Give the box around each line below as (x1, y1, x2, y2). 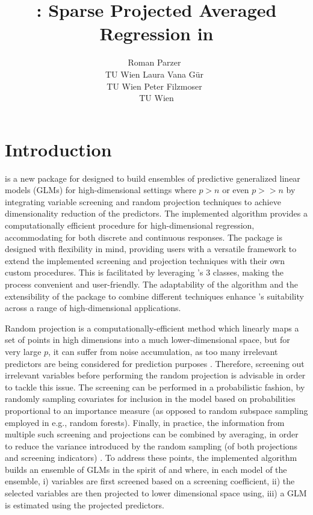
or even (222, 183, 249, 196)
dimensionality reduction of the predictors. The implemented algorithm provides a (5, 207, 308, 220)
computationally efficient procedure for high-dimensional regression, (5, 219, 255, 231)
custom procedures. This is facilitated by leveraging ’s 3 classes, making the (5, 266, 284, 279)
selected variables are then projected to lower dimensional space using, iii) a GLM (5, 487, 307, 499)
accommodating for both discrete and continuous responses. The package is (5, 230, 283, 243)
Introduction (5, 137, 112, 161)
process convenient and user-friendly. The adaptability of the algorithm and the (5, 277, 298, 290)
